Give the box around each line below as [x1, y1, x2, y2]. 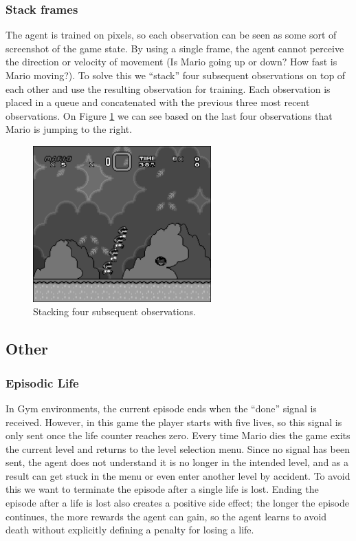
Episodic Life [5, 374, 79, 391]
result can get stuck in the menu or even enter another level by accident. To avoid [5, 468, 351, 482]
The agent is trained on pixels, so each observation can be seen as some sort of [5, 28, 337, 42]
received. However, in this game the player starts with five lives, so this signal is [5, 414, 342, 429]
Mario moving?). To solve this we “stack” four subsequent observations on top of [5, 68, 346, 82]
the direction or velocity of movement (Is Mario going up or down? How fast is [5, 54, 337, 69]
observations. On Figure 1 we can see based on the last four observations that [5, 108, 333, 123]
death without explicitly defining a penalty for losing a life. [5, 522, 254, 537]
